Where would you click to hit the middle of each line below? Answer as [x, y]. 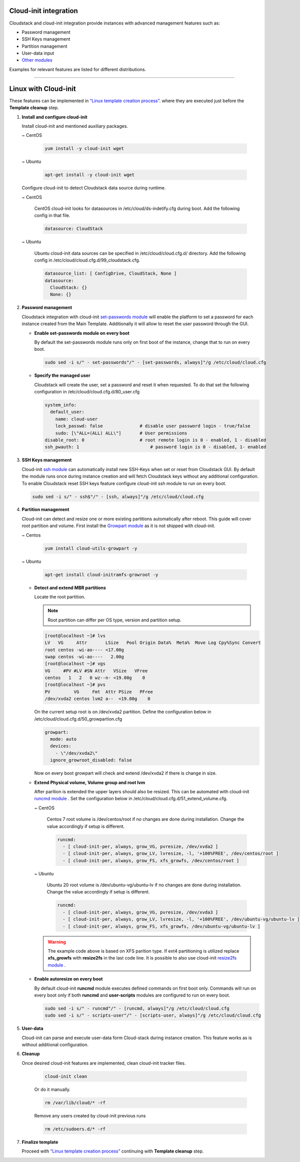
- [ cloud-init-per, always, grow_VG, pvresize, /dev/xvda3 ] [140, 912]
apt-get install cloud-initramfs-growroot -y [101, 574]
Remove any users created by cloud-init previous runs [90, 1115]
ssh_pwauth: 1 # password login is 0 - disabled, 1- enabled [155, 447]
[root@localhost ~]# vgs [75, 664]
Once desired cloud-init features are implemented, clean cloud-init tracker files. [104, 1063]
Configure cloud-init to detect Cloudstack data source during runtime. [94, 188]
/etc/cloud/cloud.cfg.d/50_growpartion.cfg [78, 719]
